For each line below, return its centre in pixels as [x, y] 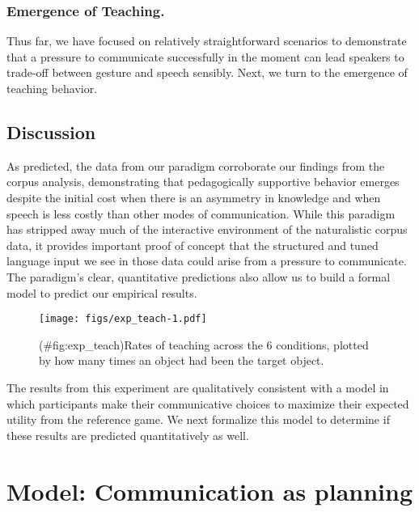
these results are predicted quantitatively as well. [128, 435]
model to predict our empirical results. [102, 292]
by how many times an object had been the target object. [182, 360]
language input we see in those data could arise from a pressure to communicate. [207, 261]
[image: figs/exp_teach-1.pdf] [123, 319]
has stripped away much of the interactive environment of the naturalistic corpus [207, 229]
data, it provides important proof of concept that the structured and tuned [193, 245]
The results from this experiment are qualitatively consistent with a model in [198, 387]
